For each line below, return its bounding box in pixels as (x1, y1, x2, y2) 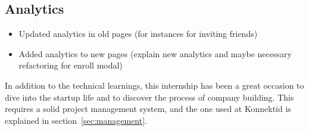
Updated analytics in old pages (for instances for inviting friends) (18, 27, 258, 40)
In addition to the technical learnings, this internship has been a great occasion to (5, 79, 304, 91)
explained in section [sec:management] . (5, 114, 147, 126)
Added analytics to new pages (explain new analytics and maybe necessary (18, 47, 292, 60)
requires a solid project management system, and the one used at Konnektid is (5, 102, 291, 115)
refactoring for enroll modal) (18, 59, 123, 71)
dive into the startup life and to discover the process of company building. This (5, 91, 294, 103)
